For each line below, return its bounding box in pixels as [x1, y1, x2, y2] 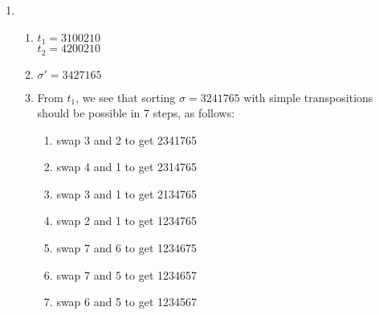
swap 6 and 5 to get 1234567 [56, 293, 198, 310]
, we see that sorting [75, 88, 176, 105]
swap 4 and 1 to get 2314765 [56, 158, 198, 175]
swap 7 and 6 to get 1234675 [56, 239, 198, 256]
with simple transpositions [243, 88, 373, 105]
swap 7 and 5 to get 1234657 [56, 266, 198, 283]
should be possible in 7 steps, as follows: [37, 104, 235, 121]
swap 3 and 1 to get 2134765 [56, 185, 198, 202]
